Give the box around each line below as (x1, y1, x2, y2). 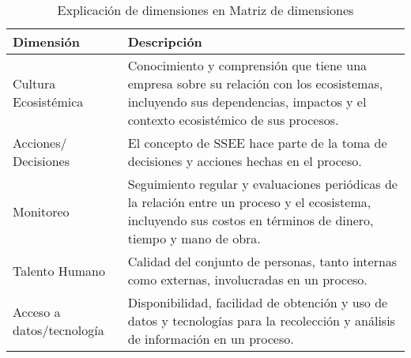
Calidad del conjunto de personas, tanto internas (127, 252, 398, 270)
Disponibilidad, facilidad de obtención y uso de (127, 293, 388, 311)
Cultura (13, 74, 56, 92)
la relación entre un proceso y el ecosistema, (127, 193, 371, 211)
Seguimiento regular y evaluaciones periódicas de (127, 175, 398, 193)
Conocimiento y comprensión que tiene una (127, 56, 368, 74)
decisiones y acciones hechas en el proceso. (127, 152, 362, 170)
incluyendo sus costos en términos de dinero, (127, 211, 374, 229)
